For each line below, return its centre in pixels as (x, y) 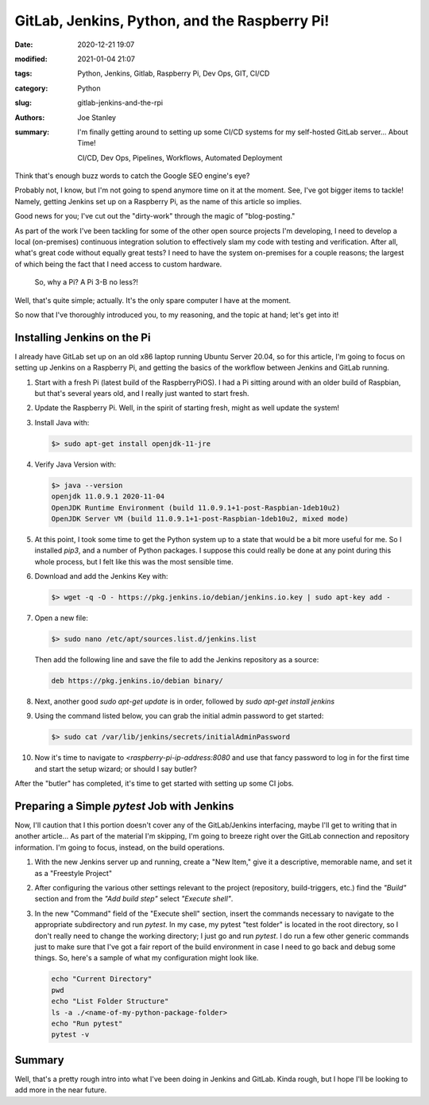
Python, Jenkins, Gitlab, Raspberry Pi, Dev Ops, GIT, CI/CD (174, 74)
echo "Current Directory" (102, 979)
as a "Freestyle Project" (73, 873)
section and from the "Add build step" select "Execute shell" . (134, 899)
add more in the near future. (61, 1090)
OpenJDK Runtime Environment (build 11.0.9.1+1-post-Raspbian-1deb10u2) (196, 508)
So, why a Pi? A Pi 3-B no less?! (87, 282)
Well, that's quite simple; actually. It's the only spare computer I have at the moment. (153, 300)
